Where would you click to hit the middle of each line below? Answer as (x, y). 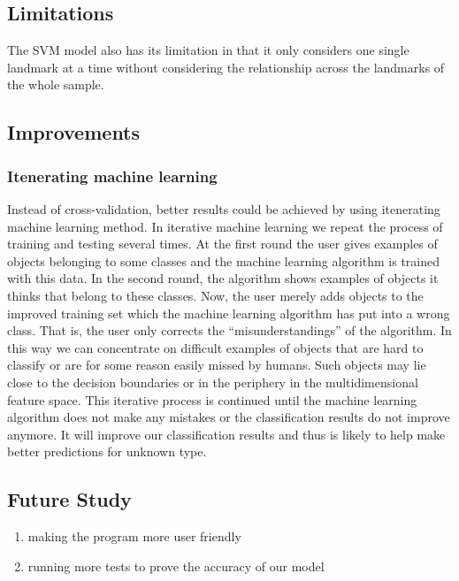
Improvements (74, 132)
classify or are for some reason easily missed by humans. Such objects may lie (217, 365)
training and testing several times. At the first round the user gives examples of (222, 244)
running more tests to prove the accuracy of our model (176, 566)
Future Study (69, 499)
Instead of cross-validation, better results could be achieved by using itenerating (224, 208)
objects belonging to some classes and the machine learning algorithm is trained (224, 260)
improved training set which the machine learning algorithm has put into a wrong (229, 313)
